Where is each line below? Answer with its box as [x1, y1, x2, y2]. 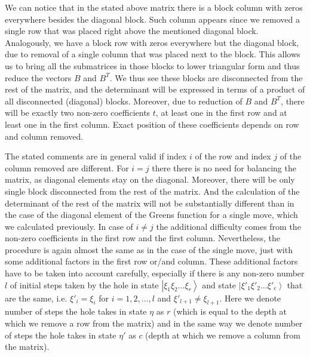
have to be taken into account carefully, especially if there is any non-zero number [5, 267, 305, 279]
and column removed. [5, 130, 84, 142]
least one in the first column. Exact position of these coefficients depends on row [5, 118, 299, 130]
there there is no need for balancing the [152, 161, 296, 174]
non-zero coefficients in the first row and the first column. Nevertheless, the [5, 232, 280, 244]
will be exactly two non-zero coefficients [5, 106, 151, 119]
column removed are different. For [5, 161, 129, 174]
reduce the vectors [5, 71, 72, 84]
